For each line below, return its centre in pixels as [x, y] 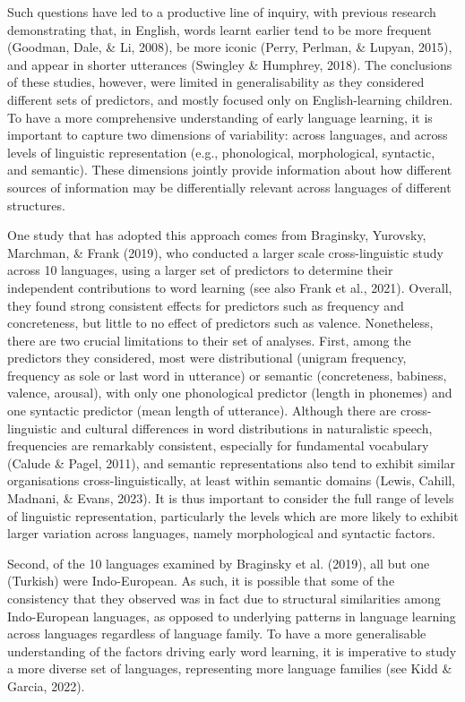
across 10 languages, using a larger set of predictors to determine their [200, 270]
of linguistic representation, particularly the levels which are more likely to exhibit [233, 515]
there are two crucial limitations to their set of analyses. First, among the [209, 340]
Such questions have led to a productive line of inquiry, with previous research [222, 12]
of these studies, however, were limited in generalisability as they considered [216, 82]
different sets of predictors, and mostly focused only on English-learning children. [230, 99]
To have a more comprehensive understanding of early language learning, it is [220, 117]
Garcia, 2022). [46, 685]
